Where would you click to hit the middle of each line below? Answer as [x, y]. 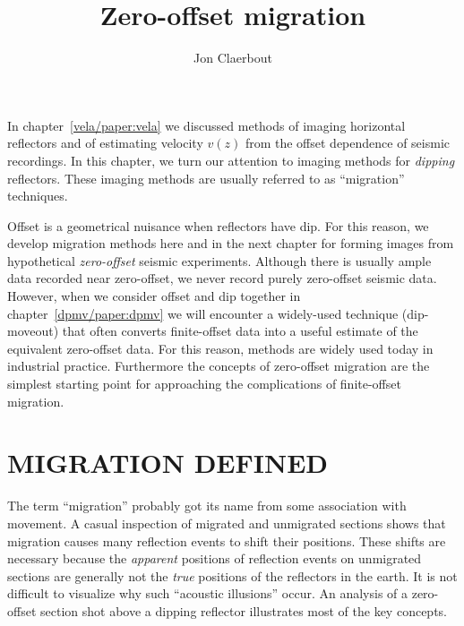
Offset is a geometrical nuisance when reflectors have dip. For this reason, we [218, 225]
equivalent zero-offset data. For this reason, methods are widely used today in [220, 348]
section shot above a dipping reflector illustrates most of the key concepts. [244, 610]
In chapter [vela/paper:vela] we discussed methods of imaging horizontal [206, 125]
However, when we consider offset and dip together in [154, 296]
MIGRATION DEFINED [168, 463]
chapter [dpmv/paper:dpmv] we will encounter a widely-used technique [203, 313]
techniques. [38, 196]
